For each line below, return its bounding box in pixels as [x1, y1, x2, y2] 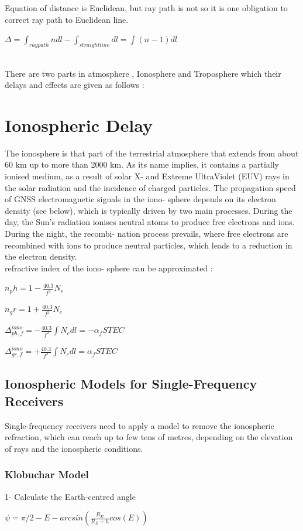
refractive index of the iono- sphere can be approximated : [5, 261, 213, 274]
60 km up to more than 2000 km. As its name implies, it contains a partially [5, 158, 279, 171]
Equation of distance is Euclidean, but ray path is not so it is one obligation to [5, 2, 288, 13]
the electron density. [5, 250, 77, 263]
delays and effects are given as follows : [5, 79, 144, 91]
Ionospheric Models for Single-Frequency [5, 375, 257, 393]
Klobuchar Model [5, 467, 89, 482]
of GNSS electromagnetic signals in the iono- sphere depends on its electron [5, 193, 276, 205]
